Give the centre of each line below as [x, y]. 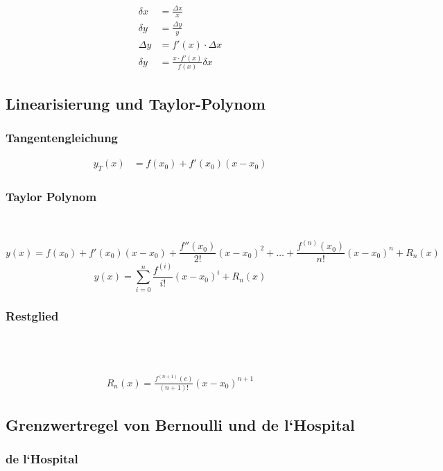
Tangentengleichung [62, 137]
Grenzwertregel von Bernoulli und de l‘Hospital [180, 424]
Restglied [32, 315]
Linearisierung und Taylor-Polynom [136, 103]
